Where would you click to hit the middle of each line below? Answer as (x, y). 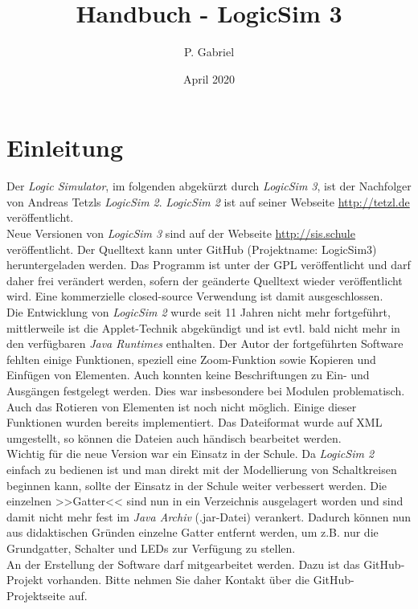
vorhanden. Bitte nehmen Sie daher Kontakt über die (178, 580)
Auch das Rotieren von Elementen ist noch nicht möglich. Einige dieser (182, 406)
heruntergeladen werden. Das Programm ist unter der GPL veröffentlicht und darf (209, 265)
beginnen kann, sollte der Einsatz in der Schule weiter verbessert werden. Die (197, 485)
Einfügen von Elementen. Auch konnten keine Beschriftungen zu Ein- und (188, 375)
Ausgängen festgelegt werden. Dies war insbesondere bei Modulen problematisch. (206, 390)
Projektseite (36, 595)
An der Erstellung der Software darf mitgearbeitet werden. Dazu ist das (183, 564)
